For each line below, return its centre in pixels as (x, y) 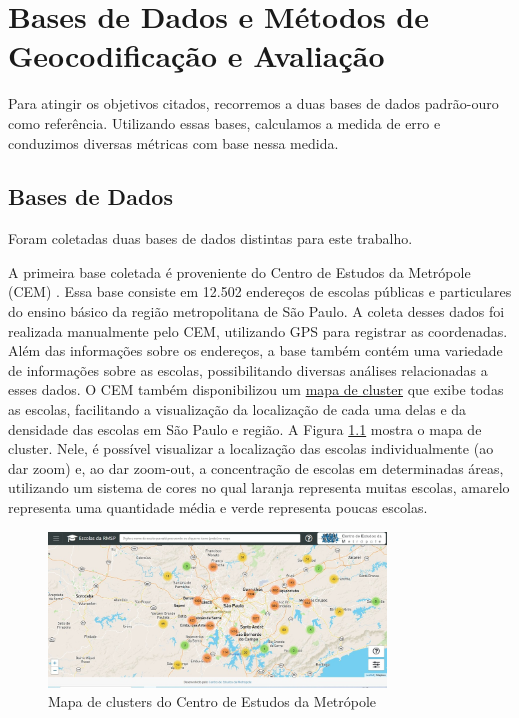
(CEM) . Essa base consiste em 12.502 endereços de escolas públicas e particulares (260, 291)
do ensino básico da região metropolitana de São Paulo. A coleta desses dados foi (256, 311)
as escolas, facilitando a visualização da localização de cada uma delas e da (237, 409)
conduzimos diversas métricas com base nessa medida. (173, 142)
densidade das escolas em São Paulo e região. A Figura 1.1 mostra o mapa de (245, 428)
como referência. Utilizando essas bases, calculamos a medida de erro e (224, 122)
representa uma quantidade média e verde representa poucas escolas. (218, 507)
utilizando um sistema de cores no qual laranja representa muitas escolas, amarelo (259, 487)
